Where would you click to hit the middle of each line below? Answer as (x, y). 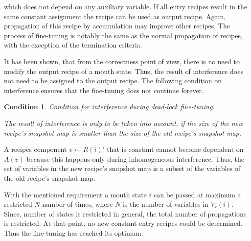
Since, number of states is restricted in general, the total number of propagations (125, 213)
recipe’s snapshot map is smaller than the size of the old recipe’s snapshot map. (123, 133)
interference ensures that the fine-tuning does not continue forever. (104, 90)
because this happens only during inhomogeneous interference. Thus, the (136, 158)
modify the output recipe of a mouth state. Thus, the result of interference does (124, 71)
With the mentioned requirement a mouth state (75, 194)
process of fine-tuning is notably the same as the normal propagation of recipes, (123, 35)
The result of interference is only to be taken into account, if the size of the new (124, 123)
